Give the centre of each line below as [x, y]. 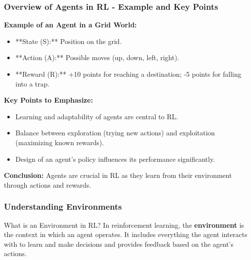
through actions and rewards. [48, 184]
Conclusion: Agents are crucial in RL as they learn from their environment [118, 175]
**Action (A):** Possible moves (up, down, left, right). [97, 57]
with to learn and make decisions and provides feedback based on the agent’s [119, 244]
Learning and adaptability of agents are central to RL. [97, 116]
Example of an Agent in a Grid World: [70, 25]
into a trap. [32, 83]
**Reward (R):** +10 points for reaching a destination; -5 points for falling [128, 74]
